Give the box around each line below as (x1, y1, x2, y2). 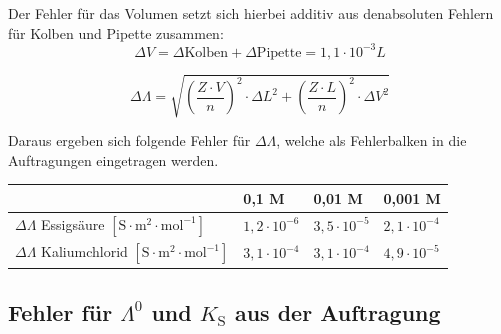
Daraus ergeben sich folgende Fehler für (8, 130, 251, 151)
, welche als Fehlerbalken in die (276, 130, 467, 151)
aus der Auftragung (234, 296, 441, 327)
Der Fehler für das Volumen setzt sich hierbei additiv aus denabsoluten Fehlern (8, 3, 494, 23)
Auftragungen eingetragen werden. (8, 149, 219, 170)
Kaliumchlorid (41, 241, 128, 262)
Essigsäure (41, 213, 105, 234)
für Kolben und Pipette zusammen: (8, 22, 224, 43)
